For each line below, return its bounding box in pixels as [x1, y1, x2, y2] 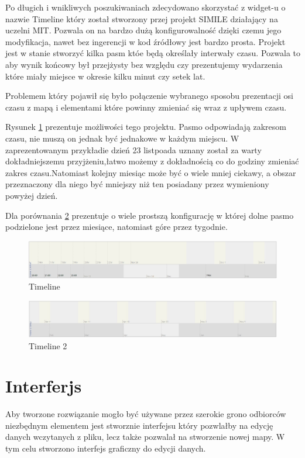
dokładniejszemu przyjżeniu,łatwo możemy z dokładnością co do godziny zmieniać [5, 155, 299, 167]
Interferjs [5, 374, 82, 398]
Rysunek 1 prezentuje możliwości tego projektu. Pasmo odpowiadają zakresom [5, 120, 286, 133]
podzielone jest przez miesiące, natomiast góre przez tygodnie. [5, 221, 228, 233]
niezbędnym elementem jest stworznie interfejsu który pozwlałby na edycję [5, 419, 273, 431]
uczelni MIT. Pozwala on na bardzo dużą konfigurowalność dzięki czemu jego [5, 24, 282, 36]
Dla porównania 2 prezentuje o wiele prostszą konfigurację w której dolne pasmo [5, 209, 294, 221]
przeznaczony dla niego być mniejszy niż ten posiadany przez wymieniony [5, 178, 269, 190]
